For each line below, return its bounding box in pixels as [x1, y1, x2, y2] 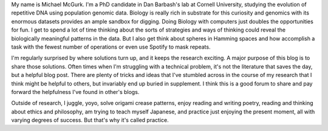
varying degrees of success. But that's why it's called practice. [11, 116, 169, 124]
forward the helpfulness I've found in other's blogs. [11, 88, 140, 95]
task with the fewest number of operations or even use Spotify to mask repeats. [11, 43, 211, 50]
